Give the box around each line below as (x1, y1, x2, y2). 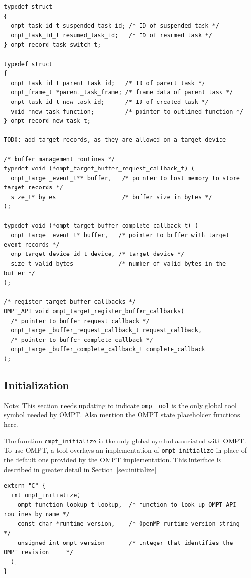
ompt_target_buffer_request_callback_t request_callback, (11, 327, 202, 334)
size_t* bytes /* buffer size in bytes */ (11, 193, 212, 201)
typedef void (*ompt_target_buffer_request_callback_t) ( (4, 165, 195, 172)
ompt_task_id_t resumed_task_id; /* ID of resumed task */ (11, 32, 212, 39)
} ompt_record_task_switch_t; (4, 41, 101, 49)
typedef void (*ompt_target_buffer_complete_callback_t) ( (4, 222, 198, 229)
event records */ (4, 241, 60, 248)
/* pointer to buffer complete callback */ (11, 336, 153, 343)
